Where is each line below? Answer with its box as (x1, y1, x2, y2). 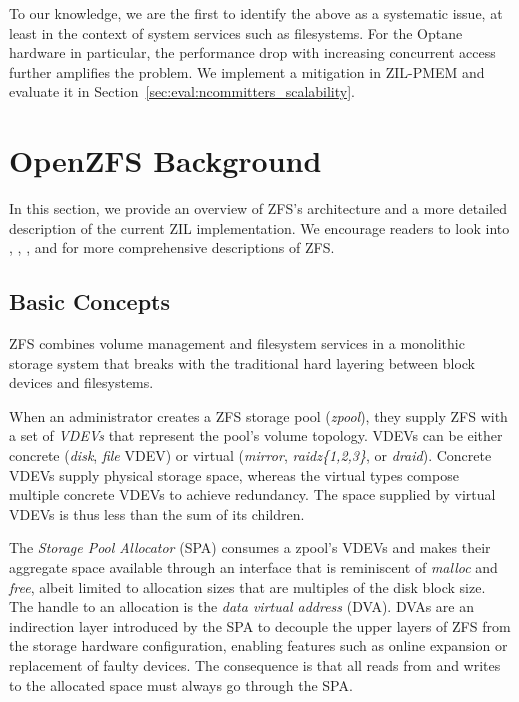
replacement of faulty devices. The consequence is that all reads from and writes (9, 654, 501, 675)
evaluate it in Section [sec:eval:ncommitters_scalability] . (9, 81, 355, 102)
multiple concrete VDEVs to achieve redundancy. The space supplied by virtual (9, 484, 496, 505)
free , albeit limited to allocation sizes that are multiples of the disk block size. (9, 576, 486, 597)
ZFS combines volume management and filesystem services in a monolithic (9, 333, 465, 354)
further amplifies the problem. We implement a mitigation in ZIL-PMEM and (9, 61, 485, 82)
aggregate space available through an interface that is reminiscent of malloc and (9, 557, 498, 578)
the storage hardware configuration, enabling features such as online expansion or (9, 635, 508, 656)
